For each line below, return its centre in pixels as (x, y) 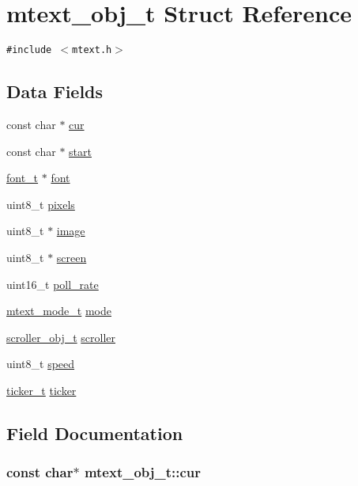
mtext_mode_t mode (59, 311)
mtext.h (92, 50)
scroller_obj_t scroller (61, 337)
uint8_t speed (41, 364)
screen (72, 257)
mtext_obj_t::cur (143, 472)
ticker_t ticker (41, 390)
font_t (23, 178)
